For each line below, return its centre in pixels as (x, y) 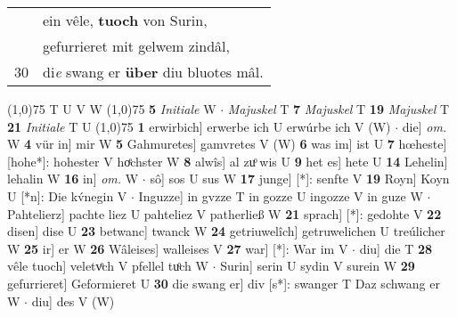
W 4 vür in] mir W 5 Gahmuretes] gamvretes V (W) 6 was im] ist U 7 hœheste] (227, 144)
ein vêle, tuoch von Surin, (125, 20)
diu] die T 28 (396, 248)
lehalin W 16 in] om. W (73, 179)
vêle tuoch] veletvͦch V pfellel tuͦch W (108, 266)
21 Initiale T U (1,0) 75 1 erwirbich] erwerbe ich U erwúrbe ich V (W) (199, 126)
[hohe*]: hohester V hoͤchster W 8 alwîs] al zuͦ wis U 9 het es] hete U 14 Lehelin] (228, 161)
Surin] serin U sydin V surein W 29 (318, 266)
